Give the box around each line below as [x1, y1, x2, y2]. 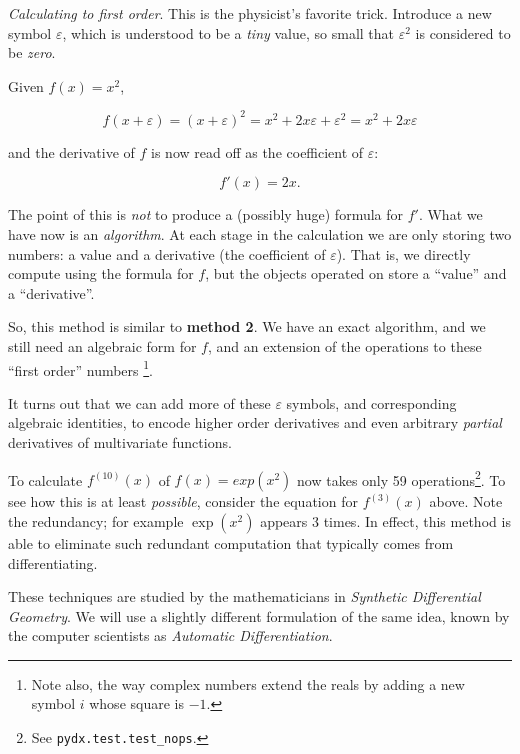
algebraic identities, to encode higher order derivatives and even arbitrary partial [8, 412, 502, 433]
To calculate [8, 469, 83, 490]
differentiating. [8, 552, 98, 573]
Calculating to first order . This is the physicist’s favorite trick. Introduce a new [8, 3, 492, 23]
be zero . [8, 42, 56, 63]
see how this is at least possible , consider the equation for [8, 491, 358, 512]
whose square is [89, 693, 184, 714]
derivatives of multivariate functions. [8, 432, 232, 453]
